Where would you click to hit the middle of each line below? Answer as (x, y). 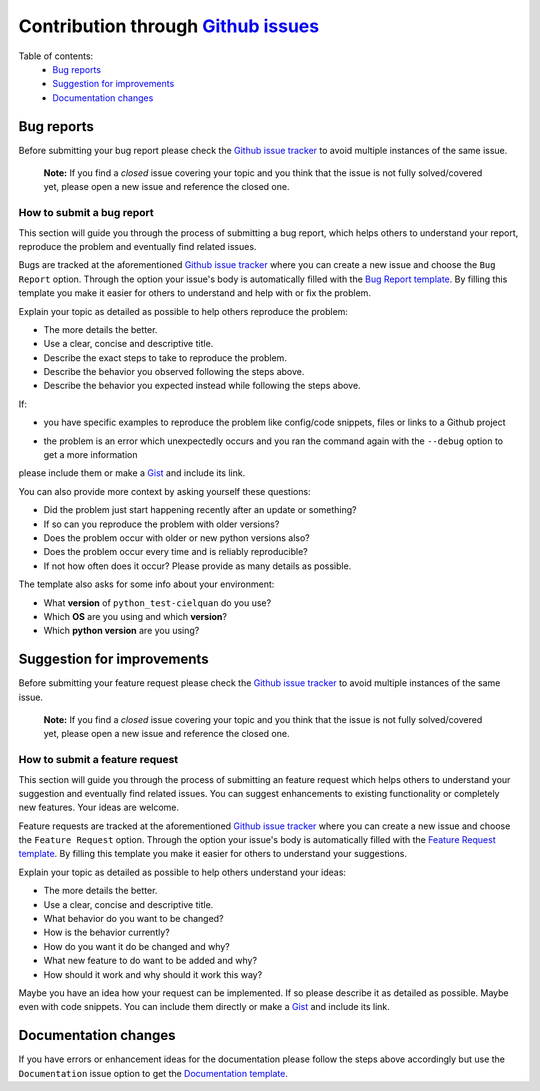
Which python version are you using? (121, 631)
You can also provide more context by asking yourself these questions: (164, 491)
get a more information (90, 455)
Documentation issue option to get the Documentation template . (153, 1073)
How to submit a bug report (86, 213)
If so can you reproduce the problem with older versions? (161, 524)
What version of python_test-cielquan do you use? (157, 602)
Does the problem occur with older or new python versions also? (176, 537)
